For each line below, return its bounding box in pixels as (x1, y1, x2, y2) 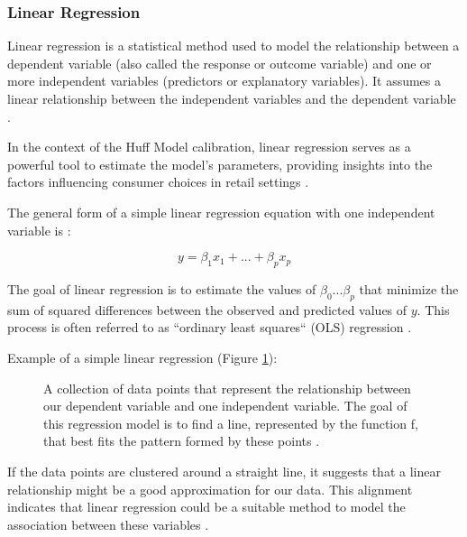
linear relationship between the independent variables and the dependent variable (7, 89, 456, 107)
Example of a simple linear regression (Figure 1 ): (7, 347, 278, 366)
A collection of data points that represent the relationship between (43, 378, 411, 397)
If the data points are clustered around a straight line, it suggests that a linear (7, 461, 441, 480)
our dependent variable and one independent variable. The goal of (43, 396, 407, 415)
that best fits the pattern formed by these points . (43, 431, 320, 450)
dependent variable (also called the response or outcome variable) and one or (7, 53, 432, 72)
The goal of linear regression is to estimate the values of (7, 279, 316, 298)
